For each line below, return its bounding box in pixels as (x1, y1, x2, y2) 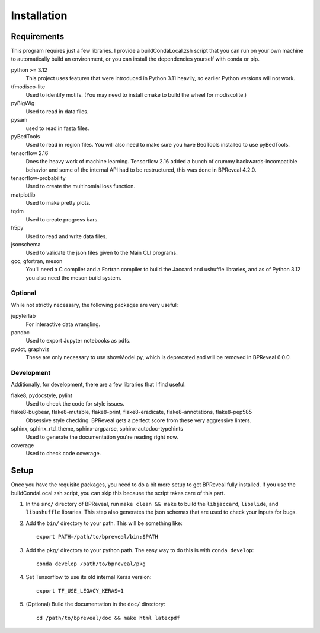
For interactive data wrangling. (25, 321, 101, 328)
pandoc (11, 328, 30, 336)
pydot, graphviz (11, 345, 50, 353)
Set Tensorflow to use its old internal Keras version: (25, 574, 152, 581)
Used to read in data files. (25, 107, 89, 115)
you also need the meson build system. (25, 274, 121, 281)
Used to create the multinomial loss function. (25, 183, 136, 190)
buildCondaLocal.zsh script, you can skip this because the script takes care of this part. (11, 489, 225, 496)
